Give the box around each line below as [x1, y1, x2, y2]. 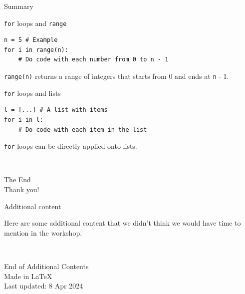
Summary [4, 1, 33, 11]
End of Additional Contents [4, 261, 89, 271]
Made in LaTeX [4, 271, 52, 281]
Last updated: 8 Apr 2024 [4, 281, 83, 291]
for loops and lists [4, 87, 61, 98]
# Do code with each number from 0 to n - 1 [18, 56, 169, 63]
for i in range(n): [4, 46, 68, 53]
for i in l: [4, 116, 43, 123]
